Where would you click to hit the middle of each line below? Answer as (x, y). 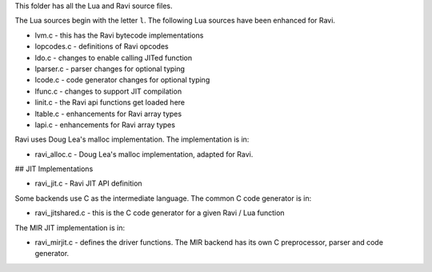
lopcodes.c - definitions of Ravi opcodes (102, 46)
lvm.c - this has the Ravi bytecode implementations (119, 35)
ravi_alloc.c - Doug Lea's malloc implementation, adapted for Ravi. (144, 154)
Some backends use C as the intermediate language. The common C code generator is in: (163, 198)
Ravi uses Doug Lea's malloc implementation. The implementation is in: (132, 139)
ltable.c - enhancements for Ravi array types (108, 114)
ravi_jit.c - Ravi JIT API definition (89, 183)
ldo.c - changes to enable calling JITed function (114, 58)
